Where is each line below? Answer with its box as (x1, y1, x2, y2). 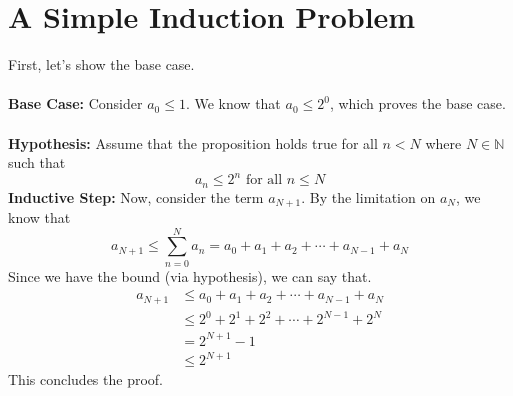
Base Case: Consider (8, 93, 143, 114)
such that (8, 152, 66, 173)
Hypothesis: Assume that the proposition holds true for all (8, 132, 378, 153)
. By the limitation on (301, 186, 436, 207)
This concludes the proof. (8, 369, 163, 390)
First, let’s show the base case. (8, 54, 195, 75)
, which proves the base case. (329, 93, 506, 114)
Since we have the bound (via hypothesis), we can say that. (8, 265, 372, 286)
